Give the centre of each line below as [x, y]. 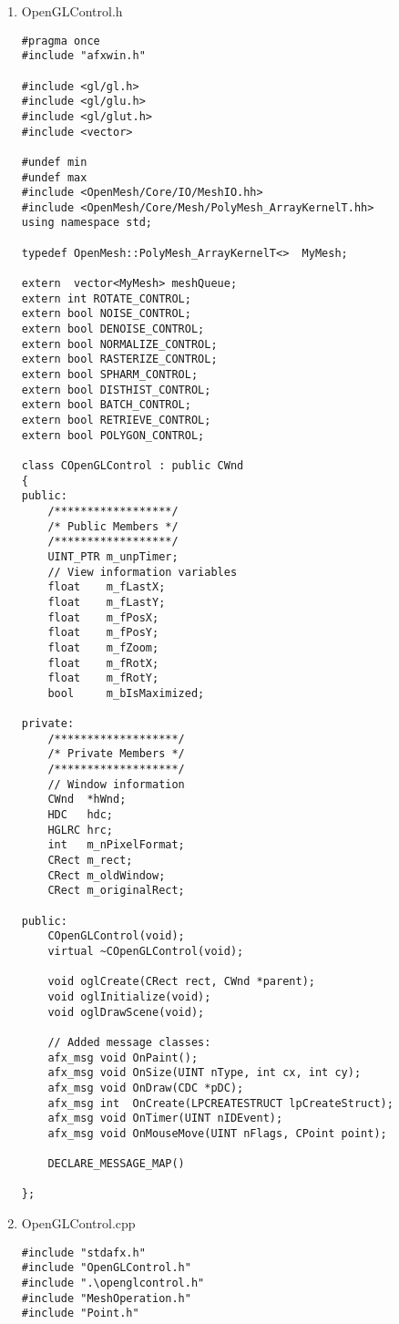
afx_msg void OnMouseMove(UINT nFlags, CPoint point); [217, 1133]
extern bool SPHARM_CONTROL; [110, 375]
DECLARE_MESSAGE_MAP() [116, 1164]
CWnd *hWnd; [87, 800]
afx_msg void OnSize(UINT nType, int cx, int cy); [205, 1073]
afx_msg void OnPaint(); [123, 1057]
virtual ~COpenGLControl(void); [146, 951]
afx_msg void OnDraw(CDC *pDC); [146, 1088]
